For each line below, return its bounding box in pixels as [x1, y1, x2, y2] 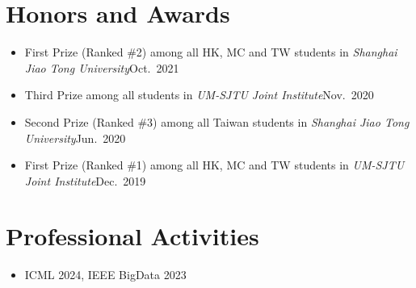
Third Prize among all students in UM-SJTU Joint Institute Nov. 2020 [24, 86, 374, 103]
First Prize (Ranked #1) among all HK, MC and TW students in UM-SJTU [24, 157, 405, 173]
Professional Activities [6, 219, 259, 253]
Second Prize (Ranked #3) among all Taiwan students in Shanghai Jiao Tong [24, 113, 410, 130]
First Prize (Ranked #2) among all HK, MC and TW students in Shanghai [24, 44, 397, 61]
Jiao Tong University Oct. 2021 [24, 59, 179, 76]
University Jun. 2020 [24, 129, 126, 146]
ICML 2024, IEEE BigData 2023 [24, 266, 187, 283]
